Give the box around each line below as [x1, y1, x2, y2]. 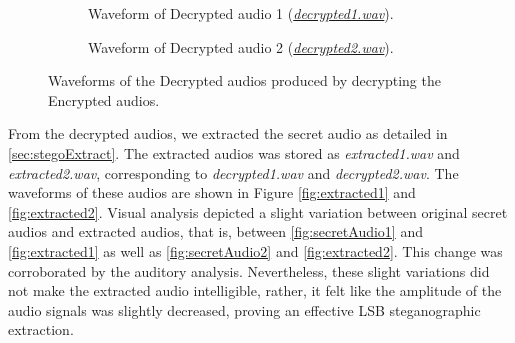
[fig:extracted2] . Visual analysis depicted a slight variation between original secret [8, 201, 508, 222]
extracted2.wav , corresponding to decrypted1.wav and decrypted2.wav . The [8, 162, 459, 183]
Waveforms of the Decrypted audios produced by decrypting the [48, 70, 441, 91]
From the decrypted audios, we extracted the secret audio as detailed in [8, 123, 448, 144]
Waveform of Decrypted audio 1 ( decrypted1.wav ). [88, 3, 394, 23]
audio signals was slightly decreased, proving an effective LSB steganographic [8, 299, 481, 320]
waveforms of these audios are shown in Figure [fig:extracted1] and [8, 182, 416, 203]
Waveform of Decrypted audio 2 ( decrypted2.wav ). [88, 36, 394, 57]
